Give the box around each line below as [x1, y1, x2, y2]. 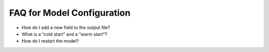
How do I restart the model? [21, 38, 79, 44]
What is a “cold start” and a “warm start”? [21, 31, 107, 37]
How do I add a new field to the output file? [21, 25, 111, 30]
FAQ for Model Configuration [9, 7, 131, 18]
